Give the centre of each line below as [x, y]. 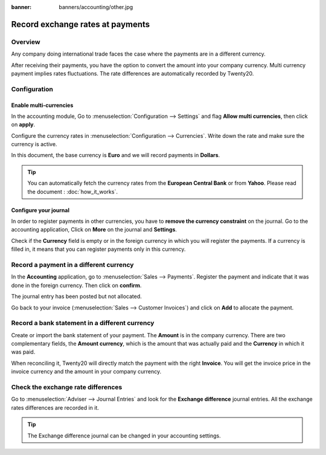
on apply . [23, 124]
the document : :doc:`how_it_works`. [72, 192]
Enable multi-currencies [42, 105]
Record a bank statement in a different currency [83, 323]
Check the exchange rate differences [67, 387]
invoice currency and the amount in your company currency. [86, 372]
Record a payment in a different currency [72, 265]
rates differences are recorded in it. [55, 407]
